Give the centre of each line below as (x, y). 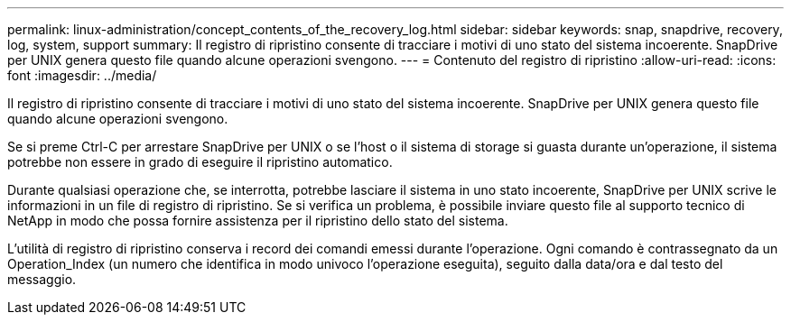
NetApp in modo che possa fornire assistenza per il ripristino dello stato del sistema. (258, 221)
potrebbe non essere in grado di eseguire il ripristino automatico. (200, 162)
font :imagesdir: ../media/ (82, 75)
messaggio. (42, 279)
